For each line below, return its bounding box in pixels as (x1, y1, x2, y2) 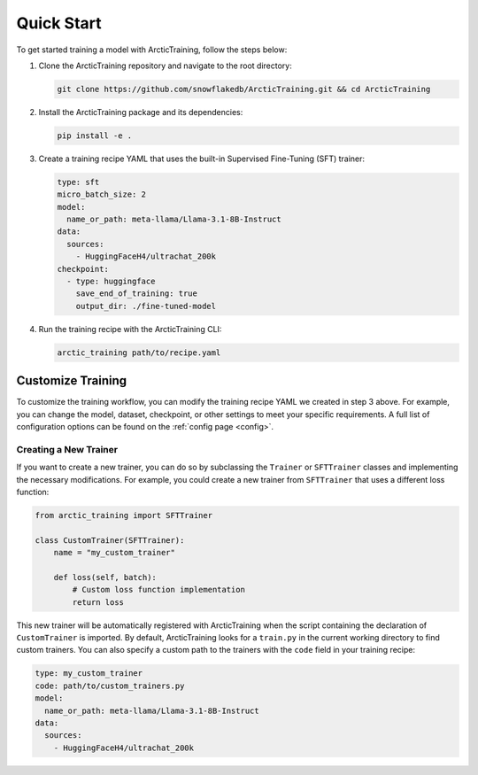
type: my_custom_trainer (35, 669, 143, 678)
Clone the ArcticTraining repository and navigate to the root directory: (38, 60, 292, 71)
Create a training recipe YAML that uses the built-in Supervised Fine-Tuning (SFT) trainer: (38, 153, 366, 164)
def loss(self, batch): (53, 572, 157, 582)
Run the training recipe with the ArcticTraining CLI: (38, 323, 222, 334)
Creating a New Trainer (16, 443, 119, 455)
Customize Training (16, 373, 127, 389)
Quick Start (16, 13, 102, 33)
